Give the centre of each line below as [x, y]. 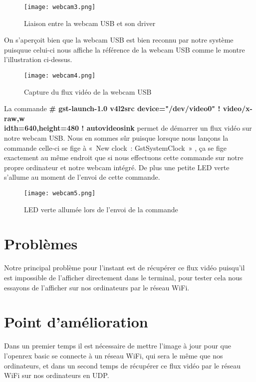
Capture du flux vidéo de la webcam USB [88, 91]
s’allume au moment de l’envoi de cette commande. [82, 177]
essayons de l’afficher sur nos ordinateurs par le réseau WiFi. [97, 287]
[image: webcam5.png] [60, 194]
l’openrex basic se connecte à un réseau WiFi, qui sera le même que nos [114, 355]
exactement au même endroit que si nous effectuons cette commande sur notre [124, 157]
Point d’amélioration [76, 322]
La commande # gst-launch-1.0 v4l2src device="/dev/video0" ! [112, 108]
